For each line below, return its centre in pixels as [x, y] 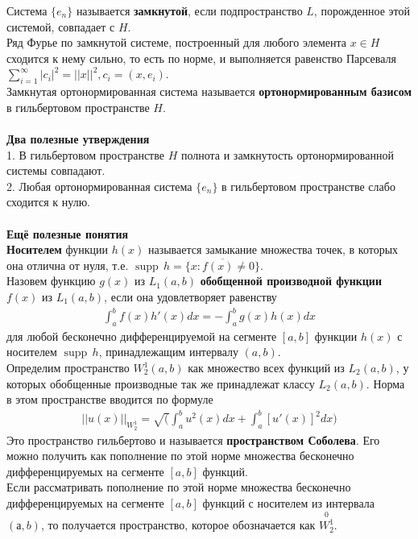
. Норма [385, 383]
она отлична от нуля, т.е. [68, 265]
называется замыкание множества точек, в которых [273, 249]
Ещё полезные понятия [68, 233]
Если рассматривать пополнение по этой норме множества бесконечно [179, 487]
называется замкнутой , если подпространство [189, 10]
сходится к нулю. [48, 202]
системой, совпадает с [61, 26]
